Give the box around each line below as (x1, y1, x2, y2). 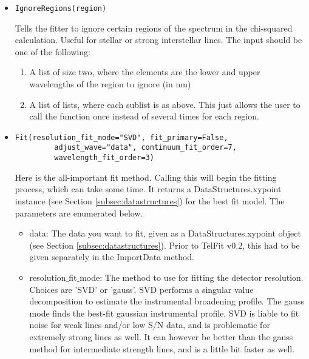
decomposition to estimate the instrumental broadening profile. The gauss (29, 295, 304, 307)
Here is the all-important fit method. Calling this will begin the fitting (15, 170, 277, 183)
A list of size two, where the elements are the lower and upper (29, 65, 260, 78)
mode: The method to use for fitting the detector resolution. (80, 270, 304, 283)
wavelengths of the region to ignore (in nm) (29, 78, 191, 90)
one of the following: (15, 45, 90, 58)
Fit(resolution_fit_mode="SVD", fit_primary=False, (15, 133, 228, 142)
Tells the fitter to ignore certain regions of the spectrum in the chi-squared (15, 21, 293, 34)
